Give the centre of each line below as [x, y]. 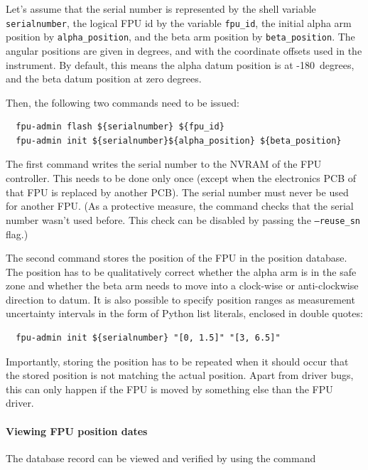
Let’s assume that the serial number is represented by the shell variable [161, 9]
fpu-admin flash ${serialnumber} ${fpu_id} [120, 127]
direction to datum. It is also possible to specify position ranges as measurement [180, 299]
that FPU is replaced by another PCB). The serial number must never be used [177, 192]
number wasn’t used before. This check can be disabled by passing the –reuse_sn [183, 219]
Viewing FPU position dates [77, 431]
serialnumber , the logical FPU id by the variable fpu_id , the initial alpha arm [179, 22]
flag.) [17, 234]
